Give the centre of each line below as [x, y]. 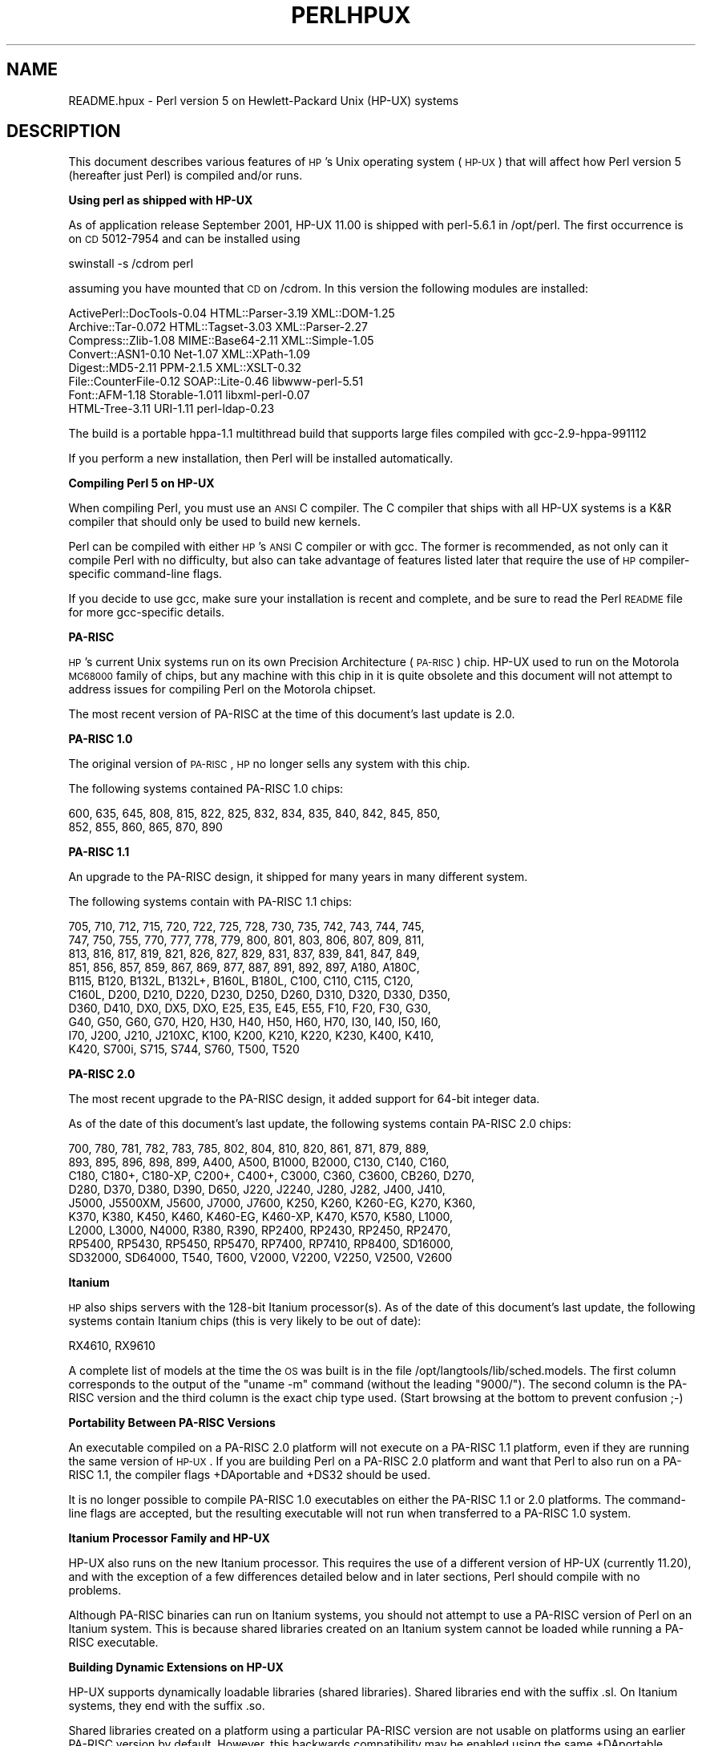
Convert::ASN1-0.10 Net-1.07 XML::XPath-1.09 [190, 354]
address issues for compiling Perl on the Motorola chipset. [222, 689]
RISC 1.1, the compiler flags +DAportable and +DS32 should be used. [250, 1475]
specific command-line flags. [145, 574]
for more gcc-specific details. [147, 612]
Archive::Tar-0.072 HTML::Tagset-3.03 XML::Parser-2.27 [218, 327]
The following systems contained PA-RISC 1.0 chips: [206, 789]
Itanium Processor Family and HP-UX [169, 1538]
